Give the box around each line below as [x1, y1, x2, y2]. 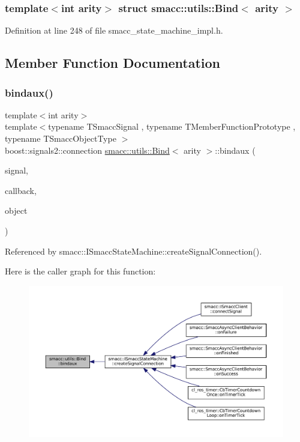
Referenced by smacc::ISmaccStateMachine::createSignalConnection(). [5, 244, 262, 257]
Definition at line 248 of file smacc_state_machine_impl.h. [5, 24, 223, 37]
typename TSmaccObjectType [5, 132, 116, 144]
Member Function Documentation [5, 53, 221, 72]
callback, [5, 184, 37, 196]
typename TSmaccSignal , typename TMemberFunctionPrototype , [48, 120, 296, 133]
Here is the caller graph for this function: [5, 265, 156, 277]
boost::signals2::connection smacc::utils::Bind [5, 144, 170, 156]
